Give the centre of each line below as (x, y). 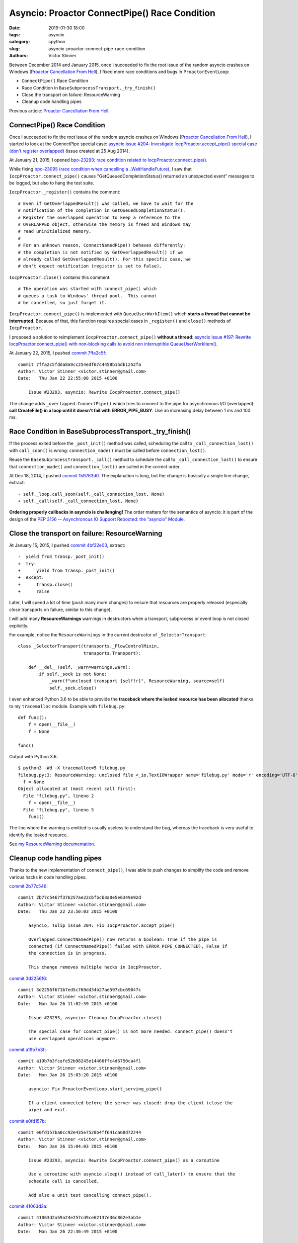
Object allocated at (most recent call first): (77, 789)
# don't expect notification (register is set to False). (90, 266)
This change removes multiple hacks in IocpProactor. (95, 967)
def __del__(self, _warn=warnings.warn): (79, 667)
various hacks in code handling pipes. (48, 877)
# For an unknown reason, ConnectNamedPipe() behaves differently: (102, 245)
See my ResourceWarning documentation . (52, 844)
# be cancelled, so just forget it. (63, 303)
